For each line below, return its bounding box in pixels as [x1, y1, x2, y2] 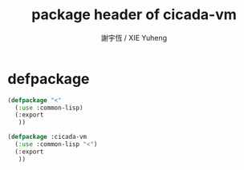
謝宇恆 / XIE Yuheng [100, 33, 168, 42]
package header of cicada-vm [31, 6, 238, 24]
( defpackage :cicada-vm [7, 133, 87, 141]
